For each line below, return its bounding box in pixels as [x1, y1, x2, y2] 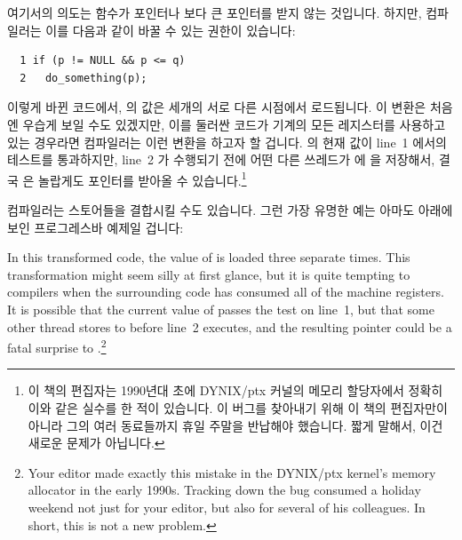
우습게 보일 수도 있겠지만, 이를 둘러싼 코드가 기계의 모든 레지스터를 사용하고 [22, 115, 446, 133]
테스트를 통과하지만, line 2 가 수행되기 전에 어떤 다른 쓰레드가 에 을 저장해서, [7, 150, 435, 169]
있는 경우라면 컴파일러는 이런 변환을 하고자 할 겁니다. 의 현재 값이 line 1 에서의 [7, 132, 447, 151]
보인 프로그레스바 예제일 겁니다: [7, 218, 184, 236]
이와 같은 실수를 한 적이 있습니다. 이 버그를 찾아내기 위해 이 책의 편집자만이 [28, 399, 448, 417]
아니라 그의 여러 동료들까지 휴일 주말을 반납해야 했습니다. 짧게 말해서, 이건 [28, 416, 443, 434]
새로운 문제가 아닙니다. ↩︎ [28, 433, 165, 452]
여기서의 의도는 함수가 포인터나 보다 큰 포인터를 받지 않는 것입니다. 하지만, [7, 4, 422, 21]
